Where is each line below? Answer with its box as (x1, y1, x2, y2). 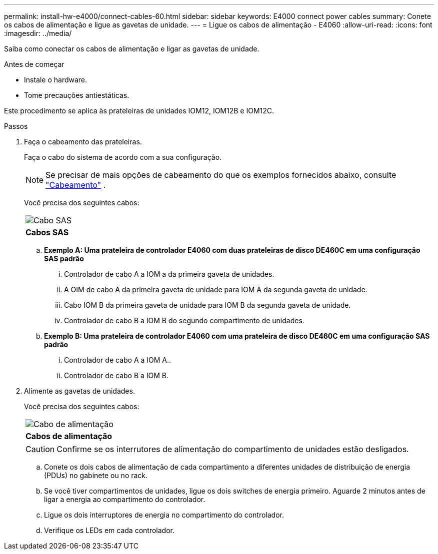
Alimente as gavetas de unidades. (24, 387, 135, 395)
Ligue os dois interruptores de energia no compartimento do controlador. (44, 511, 284, 519)
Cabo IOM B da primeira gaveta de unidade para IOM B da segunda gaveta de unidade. (64, 301, 351, 309)
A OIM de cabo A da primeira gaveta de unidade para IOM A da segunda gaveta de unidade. (64, 285, 367, 294)
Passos (4, 122, 28, 130)
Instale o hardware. (24, 75, 87, 84)
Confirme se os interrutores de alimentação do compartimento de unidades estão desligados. (56, 444, 409, 454)
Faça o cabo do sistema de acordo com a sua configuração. (24, 153, 222, 161)
